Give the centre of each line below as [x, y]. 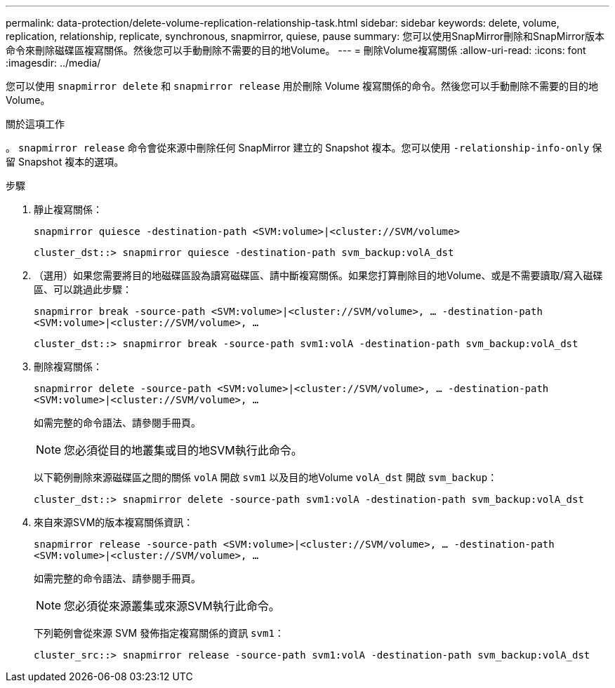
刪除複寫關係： [68, 366]
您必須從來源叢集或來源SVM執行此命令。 [172, 606]
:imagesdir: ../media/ [53, 63]
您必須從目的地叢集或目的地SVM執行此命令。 [183, 450]
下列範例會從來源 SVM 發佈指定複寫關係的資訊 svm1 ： [159, 633]
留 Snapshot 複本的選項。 [65, 162]
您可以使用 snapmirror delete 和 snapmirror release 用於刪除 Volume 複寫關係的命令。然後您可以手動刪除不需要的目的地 [302, 86]
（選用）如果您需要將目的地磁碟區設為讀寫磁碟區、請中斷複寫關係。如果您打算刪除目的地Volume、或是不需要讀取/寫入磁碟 [318, 275]
